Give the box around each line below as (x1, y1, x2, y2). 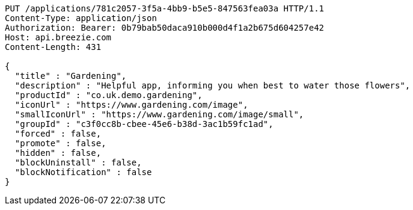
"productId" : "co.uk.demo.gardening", (14, 90, 203, 100)
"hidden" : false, (14, 148, 102, 158)
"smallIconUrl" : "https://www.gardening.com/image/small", (14, 110, 304, 119)
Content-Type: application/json (5, 13, 157, 23)
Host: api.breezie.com (5, 32, 112, 42)
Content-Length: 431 (5, 42, 102, 52)
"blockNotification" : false (14, 167, 152, 177)
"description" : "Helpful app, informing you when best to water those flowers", (14, 81, 411, 90)
